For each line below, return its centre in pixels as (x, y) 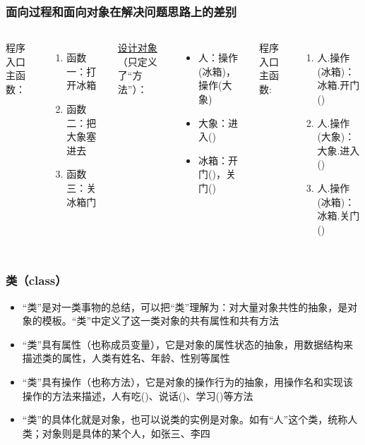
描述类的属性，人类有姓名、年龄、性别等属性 (126, 358)
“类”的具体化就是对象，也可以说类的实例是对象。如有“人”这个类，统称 (185, 419)
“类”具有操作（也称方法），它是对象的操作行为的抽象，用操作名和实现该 (188, 381)
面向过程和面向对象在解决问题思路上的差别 (121, 11)
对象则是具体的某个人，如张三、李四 (126, 433)
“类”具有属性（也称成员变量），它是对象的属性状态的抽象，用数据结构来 (188, 344)
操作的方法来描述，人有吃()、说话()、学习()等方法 (138, 395)
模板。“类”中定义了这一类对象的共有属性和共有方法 (161, 321)
